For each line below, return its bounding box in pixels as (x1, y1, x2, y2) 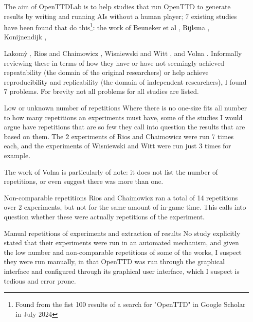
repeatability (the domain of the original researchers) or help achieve (4, 67, 209, 77)
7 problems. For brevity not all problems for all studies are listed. (4, 86, 199, 96)
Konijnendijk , (4, 32, 47, 42)
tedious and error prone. (4, 275, 76, 286)
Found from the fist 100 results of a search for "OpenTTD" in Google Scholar (15, 299, 246, 309)
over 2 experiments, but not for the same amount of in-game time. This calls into (4, 202, 246, 212)
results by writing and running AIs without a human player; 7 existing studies (4, 11, 237, 21)
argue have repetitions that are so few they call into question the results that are (4, 122, 245, 132)
